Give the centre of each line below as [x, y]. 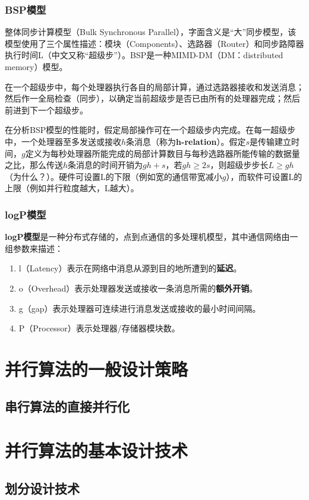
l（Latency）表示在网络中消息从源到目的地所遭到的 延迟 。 [130, 268]
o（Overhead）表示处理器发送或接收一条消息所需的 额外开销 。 [138, 288]
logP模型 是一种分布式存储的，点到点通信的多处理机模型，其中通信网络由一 [152, 237]
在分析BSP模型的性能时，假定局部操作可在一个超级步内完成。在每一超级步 [150, 130]
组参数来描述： [34, 248]
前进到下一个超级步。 [46, 110]
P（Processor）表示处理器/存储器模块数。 [99, 328]
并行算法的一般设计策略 [97, 368]
